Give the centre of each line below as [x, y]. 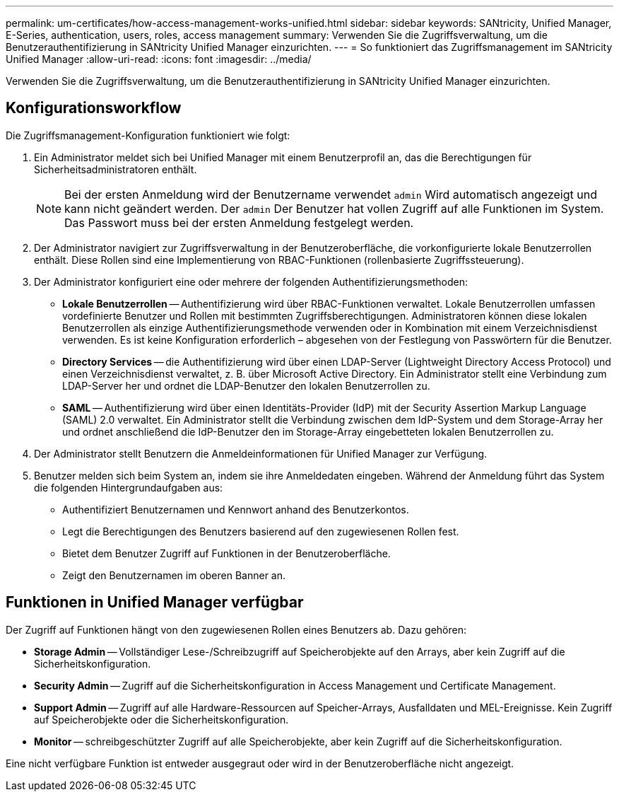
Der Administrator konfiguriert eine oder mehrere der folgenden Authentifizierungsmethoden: [251, 281]
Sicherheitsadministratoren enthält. [116, 169]
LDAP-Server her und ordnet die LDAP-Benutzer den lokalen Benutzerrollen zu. [246, 385]
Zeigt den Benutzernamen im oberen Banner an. [174, 575]
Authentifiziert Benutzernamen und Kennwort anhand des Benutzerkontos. [236, 509]
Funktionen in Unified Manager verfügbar [155, 603]
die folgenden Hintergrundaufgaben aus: [129, 487]
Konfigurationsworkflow [94, 108]
